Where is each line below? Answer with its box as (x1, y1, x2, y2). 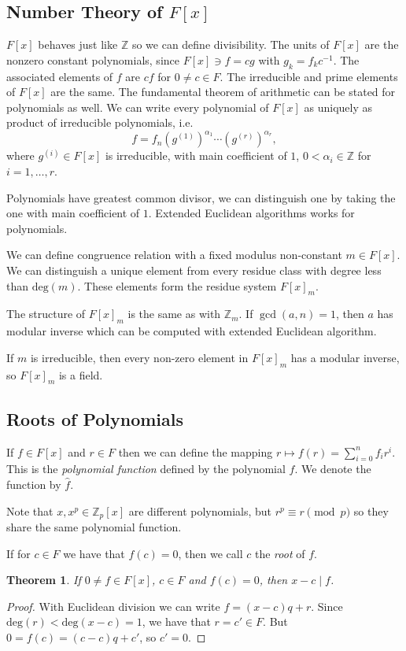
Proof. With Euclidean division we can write (6, 597, 220, 614)
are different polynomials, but (128, 502, 272, 519)
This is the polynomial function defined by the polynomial (6, 461, 286, 477)
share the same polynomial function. (6, 519, 182, 535)
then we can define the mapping (118, 443, 273, 460)
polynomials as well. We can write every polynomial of (6, 98, 269, 115)
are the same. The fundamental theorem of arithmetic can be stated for (50, 83, 396, 100)
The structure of (6, 305, 86, 322)
